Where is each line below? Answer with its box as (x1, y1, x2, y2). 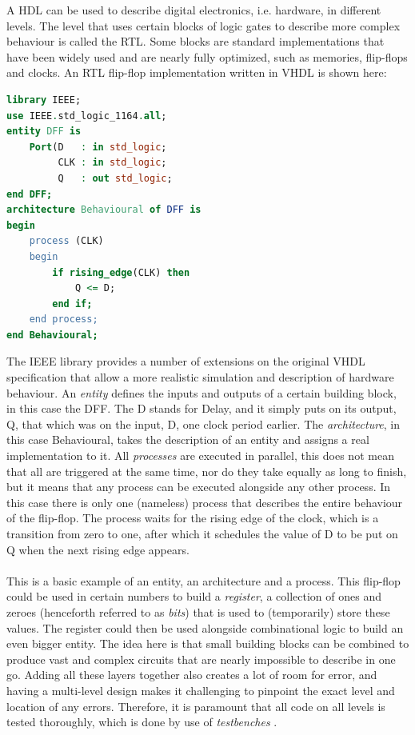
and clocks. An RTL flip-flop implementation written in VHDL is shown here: (6, 64, 387, 81)
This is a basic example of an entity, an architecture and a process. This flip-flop (6, 572, 401, 589)
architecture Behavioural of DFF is (6, 204, 202, 216)
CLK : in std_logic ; (58, 157, 167, 169)
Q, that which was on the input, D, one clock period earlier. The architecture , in (6, 415, 401, 432)
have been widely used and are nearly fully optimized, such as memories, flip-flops (6, 48, 408, 65)
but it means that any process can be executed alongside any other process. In (6, 478, 391, 495)
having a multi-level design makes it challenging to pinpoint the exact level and (6, 681, 395, 698)
